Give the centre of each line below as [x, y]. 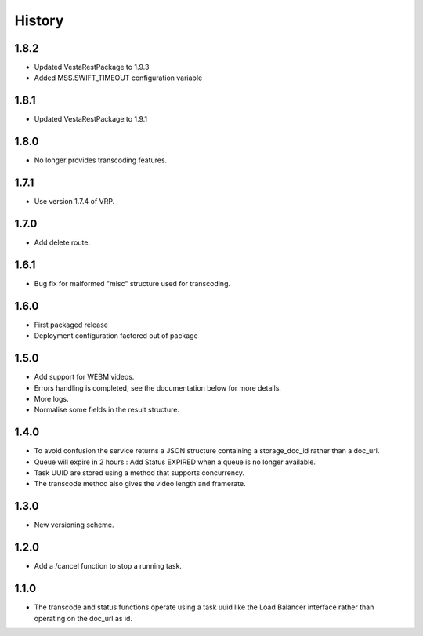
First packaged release [71, 325]
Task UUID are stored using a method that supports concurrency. [139, 473]
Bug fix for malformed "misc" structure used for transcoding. [132, 283]
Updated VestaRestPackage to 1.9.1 [91, 119]
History [39, 20]
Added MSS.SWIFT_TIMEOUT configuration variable [118, 78]
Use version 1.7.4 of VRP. [74, 202]
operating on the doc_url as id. [83, 618]
